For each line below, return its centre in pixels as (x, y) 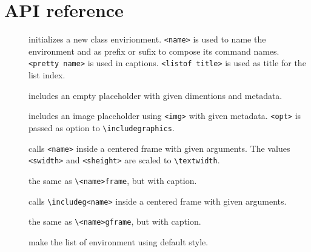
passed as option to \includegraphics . (102, 127)
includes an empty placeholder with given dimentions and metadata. (155, 95)
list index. (47, 75)
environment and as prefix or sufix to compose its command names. (154, 51)
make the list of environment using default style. (119, 241)
